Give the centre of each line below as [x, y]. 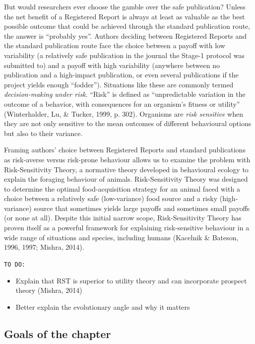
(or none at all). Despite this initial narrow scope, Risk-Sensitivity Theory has [123, 218]
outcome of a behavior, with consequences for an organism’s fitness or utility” [122, 103]
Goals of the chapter [58, 333]
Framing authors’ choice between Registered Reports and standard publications [125, 150]
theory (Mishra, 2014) [49, 290]
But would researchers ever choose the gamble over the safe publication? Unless [125, 6]
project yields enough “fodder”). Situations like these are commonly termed [119, 84]
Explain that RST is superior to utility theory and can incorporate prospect [131, 280]
